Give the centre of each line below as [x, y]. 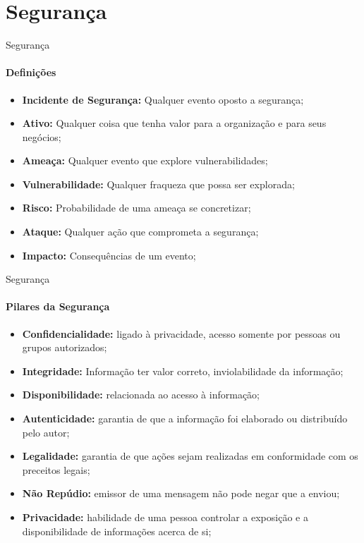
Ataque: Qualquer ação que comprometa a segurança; [140, 232]
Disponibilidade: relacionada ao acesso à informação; [141, 395]
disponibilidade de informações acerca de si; [117, 531]
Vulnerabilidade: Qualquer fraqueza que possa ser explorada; [158, 184]
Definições [31, 72]
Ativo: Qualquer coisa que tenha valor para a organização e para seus [174, 123]
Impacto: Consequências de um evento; [109, 255]
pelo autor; [46, 432]
